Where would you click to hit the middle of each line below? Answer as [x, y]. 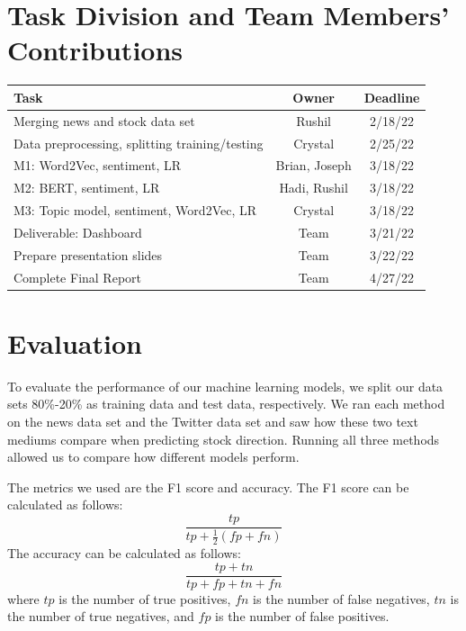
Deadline [392, 97]
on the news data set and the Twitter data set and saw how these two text [213, 421]
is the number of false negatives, [341, 598]
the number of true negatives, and [101, 616]
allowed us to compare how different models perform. [153, 457]
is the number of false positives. [302, 616]
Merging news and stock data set [104, 120]
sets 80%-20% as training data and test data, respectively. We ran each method [226, 404]
